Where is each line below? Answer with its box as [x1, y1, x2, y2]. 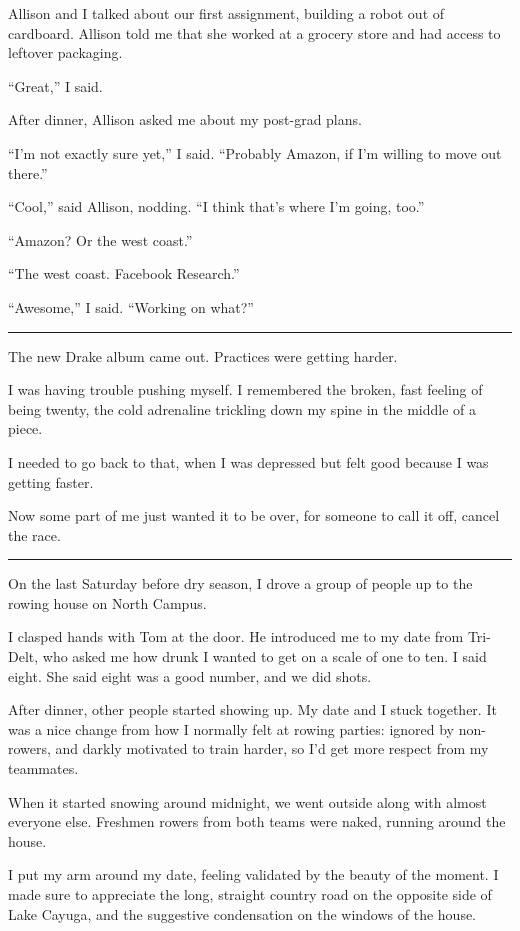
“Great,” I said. [8, 75, 103, 96]
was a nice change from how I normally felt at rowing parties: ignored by [8, 718, 454, 739]
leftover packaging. [8, 42, 123, 63]
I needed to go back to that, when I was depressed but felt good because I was [8, 451, 489, 472]
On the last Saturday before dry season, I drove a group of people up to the [8, 573, 473, 594]
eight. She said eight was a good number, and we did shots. [8, 665, 372, 686]
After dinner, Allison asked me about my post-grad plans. [8, 109, 362, 130]
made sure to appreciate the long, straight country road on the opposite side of [8, 884, 492, 904]
